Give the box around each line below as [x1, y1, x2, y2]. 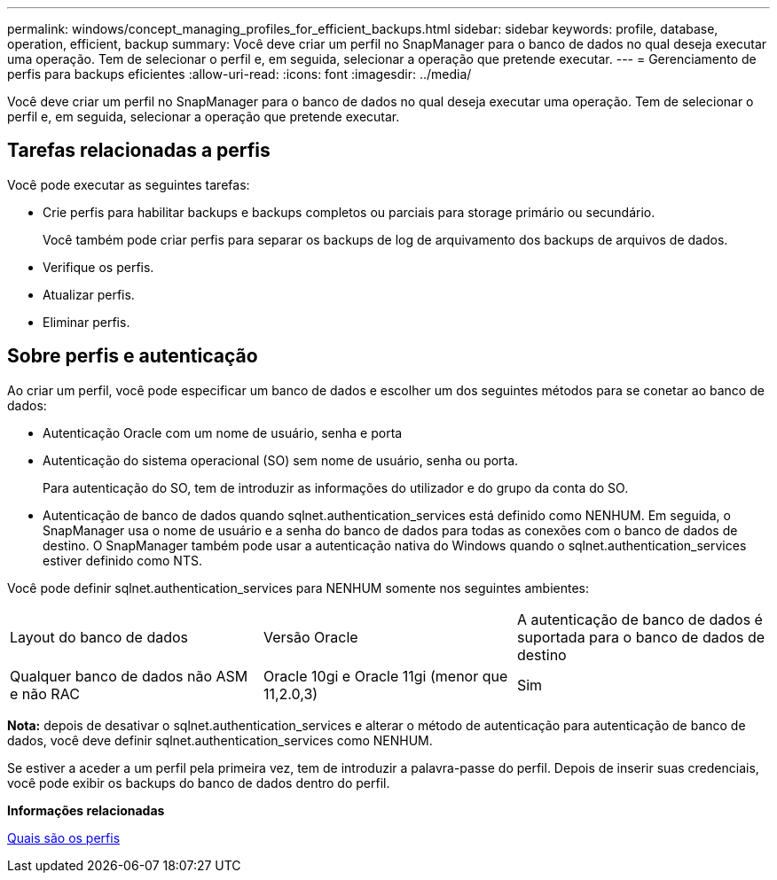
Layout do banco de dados [10, 627, 189, 646]
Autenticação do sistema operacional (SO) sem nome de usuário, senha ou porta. [43, 452, 519, 468]
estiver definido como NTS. [43, 552, 202, 568]
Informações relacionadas [7, 802, 165, 818]
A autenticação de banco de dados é [516, 610, 763, 628]
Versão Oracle [263, 627, 358, 646]
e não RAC [10, 684, 80, 703]
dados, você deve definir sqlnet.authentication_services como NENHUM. [7, 732, 433, 748]
